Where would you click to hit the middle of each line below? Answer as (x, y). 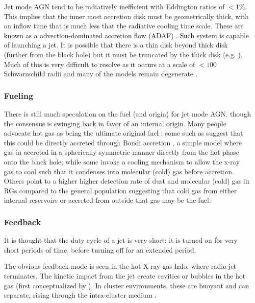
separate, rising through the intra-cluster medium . (80, 295)
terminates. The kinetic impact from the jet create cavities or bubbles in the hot (125, 275)
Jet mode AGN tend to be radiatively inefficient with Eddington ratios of (114, 6)
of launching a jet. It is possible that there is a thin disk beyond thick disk (116, 45)
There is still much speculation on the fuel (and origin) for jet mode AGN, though (127, 113)
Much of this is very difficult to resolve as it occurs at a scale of (100, 64)
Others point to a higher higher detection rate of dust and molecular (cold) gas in (127, 181)
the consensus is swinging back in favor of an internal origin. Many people (115, 123)
